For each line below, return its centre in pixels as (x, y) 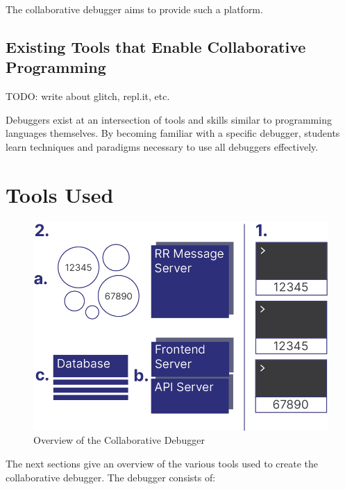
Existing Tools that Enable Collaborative (156, 46)
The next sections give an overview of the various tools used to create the (162, 463)
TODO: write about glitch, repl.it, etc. (88, 96)
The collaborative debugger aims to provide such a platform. (134, 9)
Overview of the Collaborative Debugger (119, 440)
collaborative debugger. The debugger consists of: (111, 477)
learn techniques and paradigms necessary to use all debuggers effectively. (162, 146)
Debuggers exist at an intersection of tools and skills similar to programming (169, 119)
